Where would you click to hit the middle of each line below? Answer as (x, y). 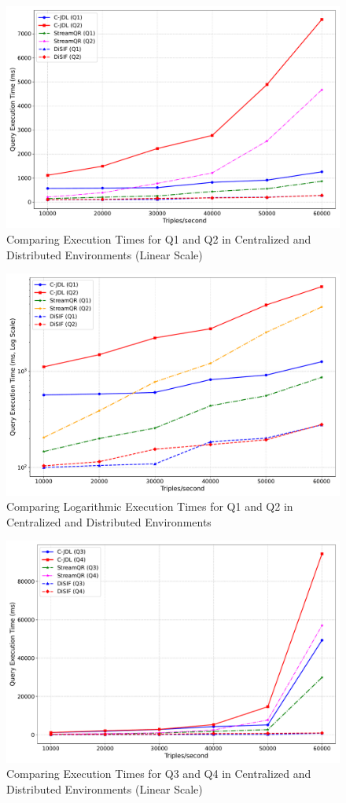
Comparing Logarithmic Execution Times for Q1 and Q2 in (150, 506)
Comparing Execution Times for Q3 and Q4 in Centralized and (159, 774)
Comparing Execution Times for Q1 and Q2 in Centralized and (159, 238)
